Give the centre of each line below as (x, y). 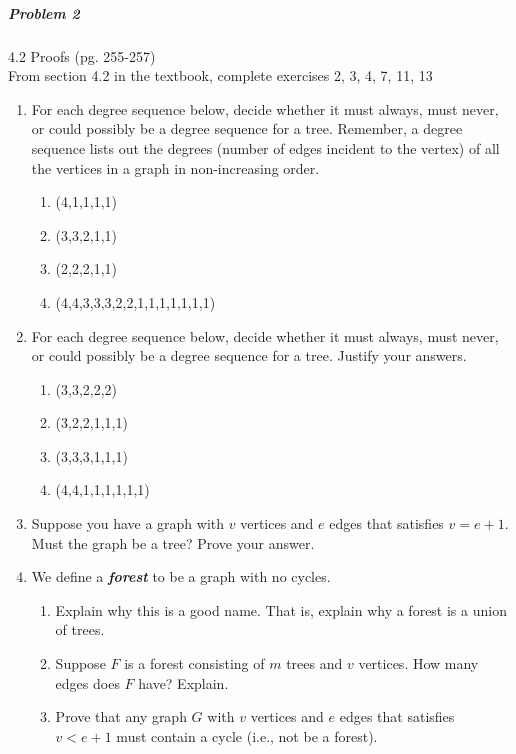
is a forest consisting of (194, 663)
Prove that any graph (121, 716)
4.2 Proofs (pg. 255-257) (82, 55)
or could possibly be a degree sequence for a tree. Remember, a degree (247, 128)
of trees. (80, 629)
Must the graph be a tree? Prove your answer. (173, 542)
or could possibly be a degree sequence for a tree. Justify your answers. (249, 355)
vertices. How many (418, 663)
